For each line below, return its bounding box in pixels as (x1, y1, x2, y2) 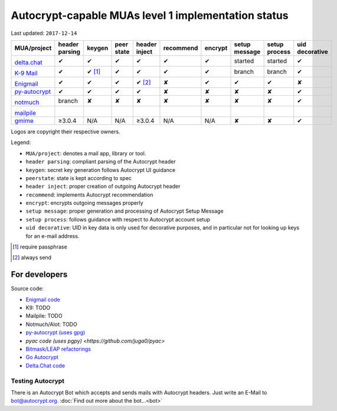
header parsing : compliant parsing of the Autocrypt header (25, 158, 176, 165)
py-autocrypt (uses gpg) (25, 329, 86, 336)
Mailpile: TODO (25, 312, 63, 319)
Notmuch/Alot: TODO (25, 321, 78, 328)
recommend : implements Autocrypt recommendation (25, 191, 153, 198)
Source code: (11, 285, 44, 292)
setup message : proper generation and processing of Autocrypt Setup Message (25, 207, 224, 215)
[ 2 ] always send (12, 254, 52, 261)
